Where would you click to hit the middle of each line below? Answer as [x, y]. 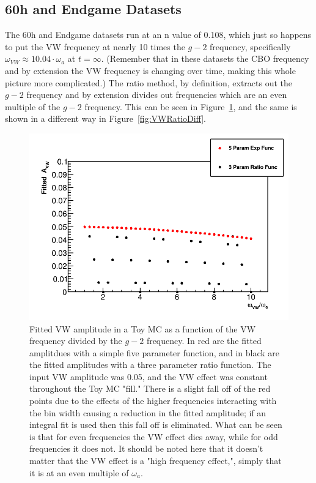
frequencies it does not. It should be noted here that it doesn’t [146, 448]
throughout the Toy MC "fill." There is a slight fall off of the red [150, 388]
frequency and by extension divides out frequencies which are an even [157, 95]
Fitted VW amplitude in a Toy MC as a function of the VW [143, 328]
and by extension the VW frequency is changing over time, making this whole [150, 70]
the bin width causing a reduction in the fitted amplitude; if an [148, 412]
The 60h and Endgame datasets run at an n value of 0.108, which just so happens [158, 35]
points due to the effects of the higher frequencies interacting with [153, 401]
